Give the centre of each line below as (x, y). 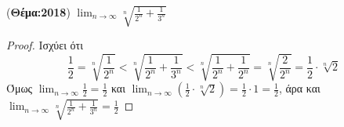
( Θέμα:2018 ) (38, 12)
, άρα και (299, 88)
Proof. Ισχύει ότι (45, 45)
